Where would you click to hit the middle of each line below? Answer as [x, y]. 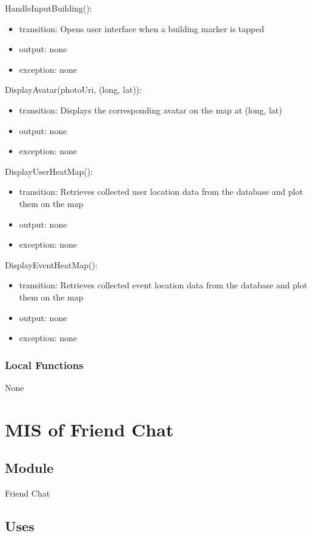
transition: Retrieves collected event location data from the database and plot [163, 285]
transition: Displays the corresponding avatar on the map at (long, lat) [151, 110]
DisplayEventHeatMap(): [51, 264]
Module [29, 468]
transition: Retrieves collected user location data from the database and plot [161, 192]
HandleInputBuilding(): [48, 8]
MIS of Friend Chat [89, 429]
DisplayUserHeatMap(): [49, 171]
